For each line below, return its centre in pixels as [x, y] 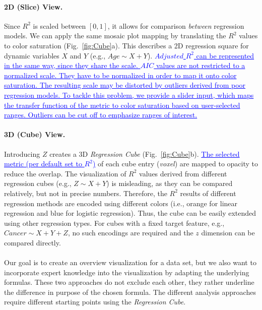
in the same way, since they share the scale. [71, 65]
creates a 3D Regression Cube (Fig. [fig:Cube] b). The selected [145, 153]
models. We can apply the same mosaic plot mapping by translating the [115, 36]
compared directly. [32, 242]
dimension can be [228, 233]
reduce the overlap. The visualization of [65, 173]
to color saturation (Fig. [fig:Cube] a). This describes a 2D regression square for [126, 45]
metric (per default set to [43, 164]
